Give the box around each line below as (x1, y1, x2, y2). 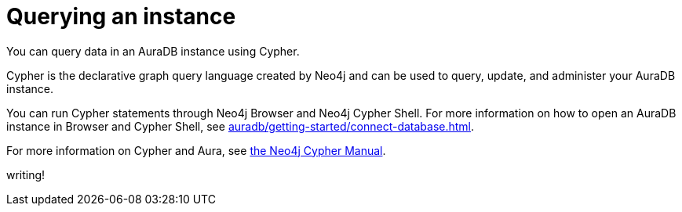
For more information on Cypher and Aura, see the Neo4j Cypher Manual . (6, 143, 386, 157)
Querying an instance (6, 3, 236, 30)
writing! (6, 167, 46, 181)
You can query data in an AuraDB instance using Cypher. (6, 44, 300, 58)
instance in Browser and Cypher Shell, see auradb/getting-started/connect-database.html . (6, 119, 475, 133)
